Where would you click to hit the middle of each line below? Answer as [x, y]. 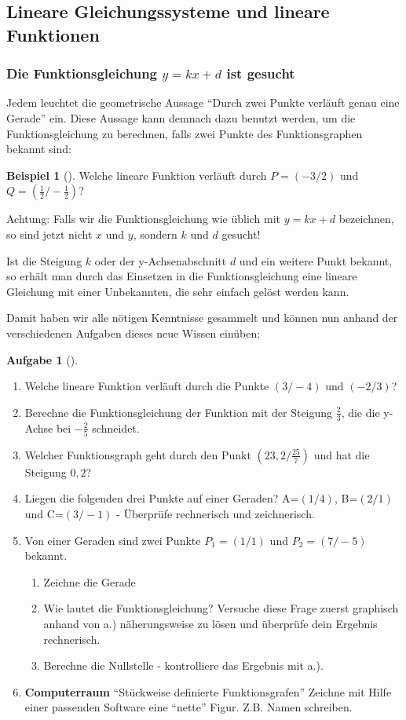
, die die [360, 412]
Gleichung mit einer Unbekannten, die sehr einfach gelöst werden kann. [178, 291]
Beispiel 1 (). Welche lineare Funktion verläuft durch [137, 175]
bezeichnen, [366, 219]
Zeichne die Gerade [90, 581]
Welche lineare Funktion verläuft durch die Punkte [147, 386]
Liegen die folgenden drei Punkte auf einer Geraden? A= [162, 498]
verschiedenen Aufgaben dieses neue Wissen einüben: [134, 333]
